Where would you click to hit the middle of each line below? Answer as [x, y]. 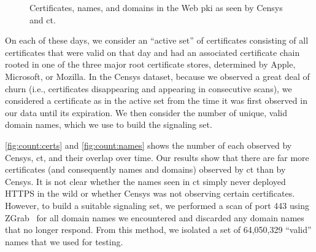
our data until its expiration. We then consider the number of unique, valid [146, 112]
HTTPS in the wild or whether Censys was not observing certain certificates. [150, 193]
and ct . [43, 19]
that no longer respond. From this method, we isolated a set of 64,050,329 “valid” [158, 230]
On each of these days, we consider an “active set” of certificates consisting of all [157, 40]
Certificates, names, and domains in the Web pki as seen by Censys [156, 7]
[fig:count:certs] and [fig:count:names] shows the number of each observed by [148, 145]
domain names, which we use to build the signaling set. [109, 124]
